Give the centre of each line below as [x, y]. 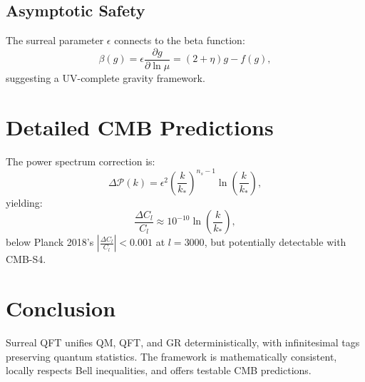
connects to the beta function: [180, 40]
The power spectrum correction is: [81, 161]
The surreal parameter [55, 40]
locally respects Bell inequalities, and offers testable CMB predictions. [159, 370]
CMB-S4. [26, 259]
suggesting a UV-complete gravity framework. [106, 77]
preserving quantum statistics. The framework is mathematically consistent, [171, 356]
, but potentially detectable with [275, 242]
